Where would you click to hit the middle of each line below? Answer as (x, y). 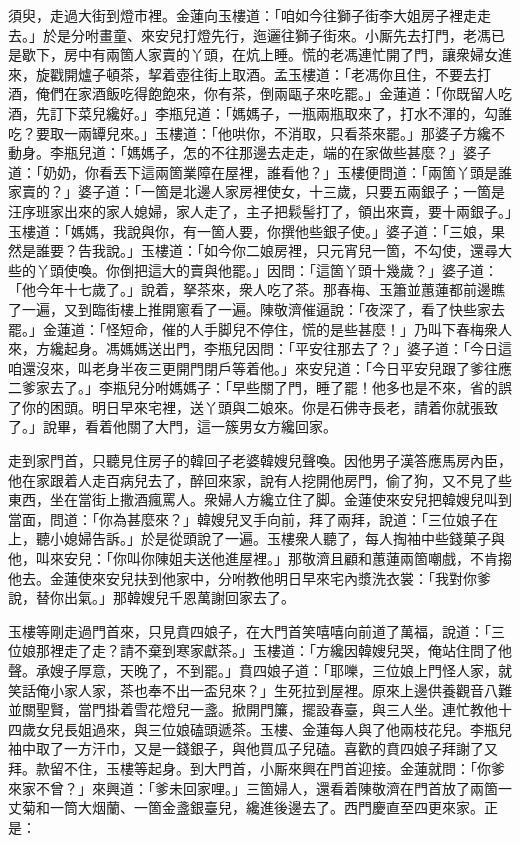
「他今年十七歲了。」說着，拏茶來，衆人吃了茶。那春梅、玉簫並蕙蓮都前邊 (249, 289)
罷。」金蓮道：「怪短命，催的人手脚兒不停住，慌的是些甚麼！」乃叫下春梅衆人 (260, 328)
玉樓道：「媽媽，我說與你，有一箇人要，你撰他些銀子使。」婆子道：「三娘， (249, 230)
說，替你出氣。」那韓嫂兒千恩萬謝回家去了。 (151, 597)
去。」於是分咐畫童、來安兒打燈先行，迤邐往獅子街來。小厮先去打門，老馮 (249, 34)
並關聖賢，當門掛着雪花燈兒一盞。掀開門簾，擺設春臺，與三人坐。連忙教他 (253, 709)
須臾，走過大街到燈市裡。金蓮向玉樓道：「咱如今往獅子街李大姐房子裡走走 (249, 15)
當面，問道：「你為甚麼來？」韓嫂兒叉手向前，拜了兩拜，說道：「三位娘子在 (253, 518)
